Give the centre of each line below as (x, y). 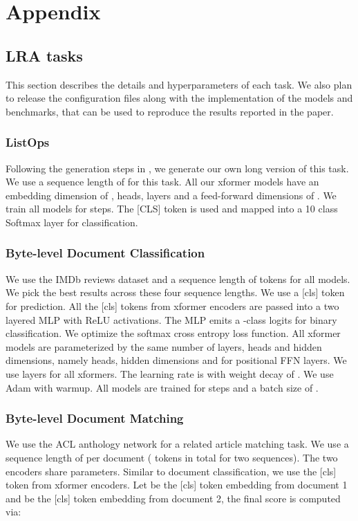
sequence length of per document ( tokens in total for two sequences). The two (172, 457)
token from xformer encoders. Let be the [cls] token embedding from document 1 (177, 485)
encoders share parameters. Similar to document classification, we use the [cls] (171, 471)
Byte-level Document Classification (105, 253)
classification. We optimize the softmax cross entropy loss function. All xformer (173, 333)
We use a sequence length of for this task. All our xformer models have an (162, 182)
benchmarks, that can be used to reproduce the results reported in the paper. (170, 111)
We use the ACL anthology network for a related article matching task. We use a (177, 444)
